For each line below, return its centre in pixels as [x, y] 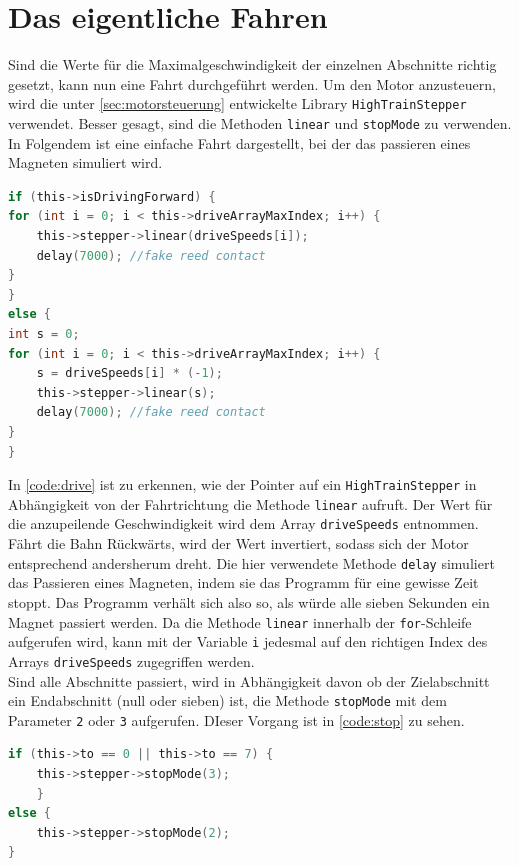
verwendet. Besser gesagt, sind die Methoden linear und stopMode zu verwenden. [260, 122]
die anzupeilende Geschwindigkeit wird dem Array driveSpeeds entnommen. [243, 523]
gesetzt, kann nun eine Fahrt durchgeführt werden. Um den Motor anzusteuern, [252, 83]
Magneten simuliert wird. [85, 162]
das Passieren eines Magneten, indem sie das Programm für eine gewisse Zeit [243, 582]
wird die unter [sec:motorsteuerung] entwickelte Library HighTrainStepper [237, 103]
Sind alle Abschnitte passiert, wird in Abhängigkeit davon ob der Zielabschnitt [249, 680]
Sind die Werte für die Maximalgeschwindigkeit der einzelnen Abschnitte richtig [252, 64]
